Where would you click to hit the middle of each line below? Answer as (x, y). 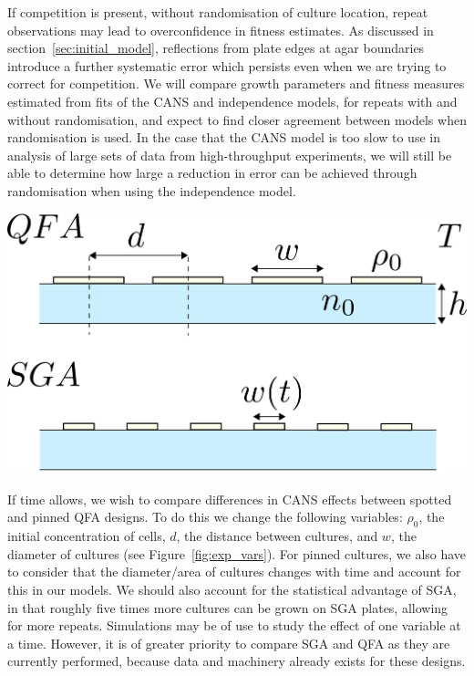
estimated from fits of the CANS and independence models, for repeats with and (232, 101)
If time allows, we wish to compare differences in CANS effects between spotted (230, 499)
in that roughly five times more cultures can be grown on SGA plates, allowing (228, 607)
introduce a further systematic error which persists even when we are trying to (227, 65)
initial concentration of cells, (87, 536)
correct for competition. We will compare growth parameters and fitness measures (236, 83)
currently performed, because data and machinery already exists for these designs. (237, 661)
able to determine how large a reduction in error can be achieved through (212, 173)
